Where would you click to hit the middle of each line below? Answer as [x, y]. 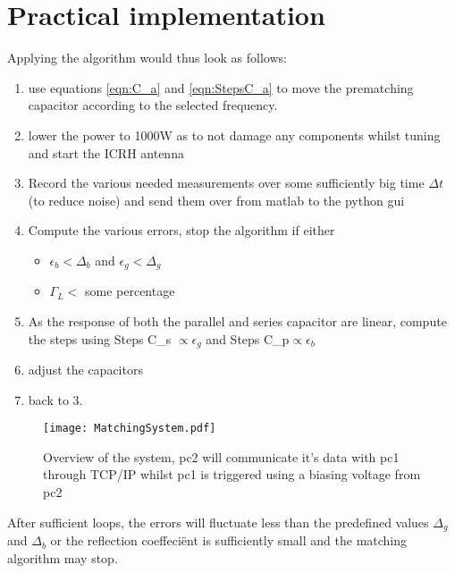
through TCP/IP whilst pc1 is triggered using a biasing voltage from [232, 474]
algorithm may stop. [63, 557]
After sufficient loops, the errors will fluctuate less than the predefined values [218, 522]
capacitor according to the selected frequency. [153, 105]
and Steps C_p [248, 338]
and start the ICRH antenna [106, 152]
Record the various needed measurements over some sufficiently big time [226, 183]
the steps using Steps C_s [100, 338]
